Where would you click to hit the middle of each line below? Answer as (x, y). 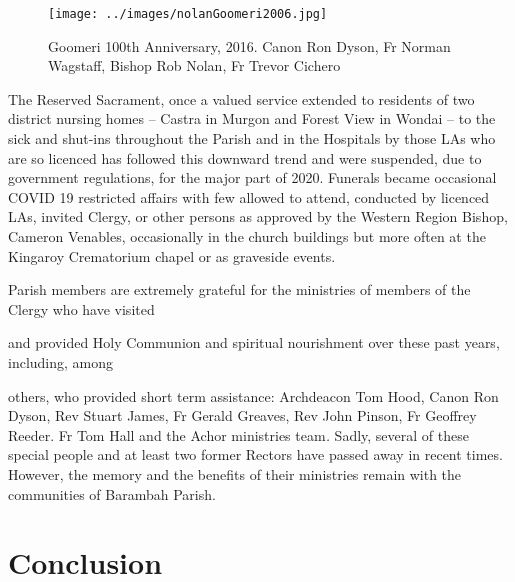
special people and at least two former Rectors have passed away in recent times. (255, 454)
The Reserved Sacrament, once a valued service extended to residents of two (241, 98)
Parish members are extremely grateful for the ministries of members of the (239, 289)
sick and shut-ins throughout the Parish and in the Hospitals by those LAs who (252, 138)
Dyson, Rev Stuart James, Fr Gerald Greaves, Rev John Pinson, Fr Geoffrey (242, 415)
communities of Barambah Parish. (112, 493)
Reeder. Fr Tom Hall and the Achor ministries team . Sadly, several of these (238, 434)
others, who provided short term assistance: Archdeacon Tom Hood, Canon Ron (253, 395)
